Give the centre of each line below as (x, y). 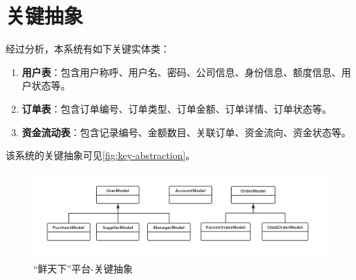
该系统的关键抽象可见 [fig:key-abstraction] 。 (101, 155)
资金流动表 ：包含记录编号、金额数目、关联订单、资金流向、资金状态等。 (186, 132)
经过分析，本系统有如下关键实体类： (88, 49)
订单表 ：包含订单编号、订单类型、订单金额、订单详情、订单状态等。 (177, 108)
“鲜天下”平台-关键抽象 (83, 268)
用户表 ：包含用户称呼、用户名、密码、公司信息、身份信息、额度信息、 (181, 72)
